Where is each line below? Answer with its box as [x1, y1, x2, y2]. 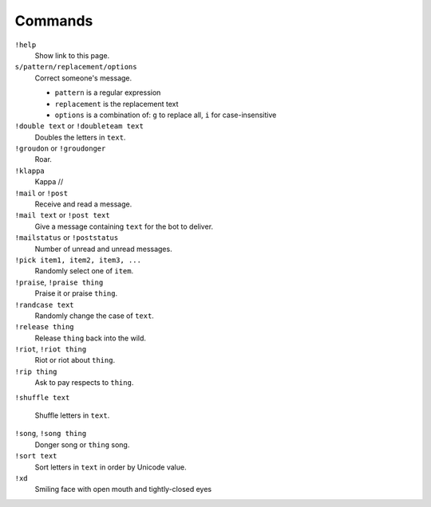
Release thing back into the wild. [34, 333, 147, 343]
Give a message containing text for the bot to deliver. [34, 222, 214, 231]
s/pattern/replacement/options [14, 62, 137, 72]
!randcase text [14, 300, 75, 309]
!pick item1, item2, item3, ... [14, 255, 141, 265]
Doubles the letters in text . [34, 132, 126, 142]
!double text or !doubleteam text [14, 121, 144, 131]
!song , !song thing [14, 429, 87, 438]
